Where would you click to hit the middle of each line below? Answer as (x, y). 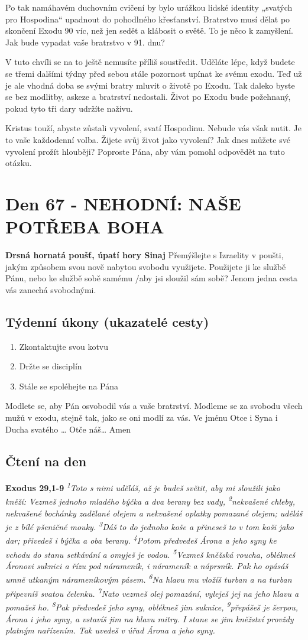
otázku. (19, 163)
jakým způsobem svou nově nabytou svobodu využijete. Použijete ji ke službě (146, 266)
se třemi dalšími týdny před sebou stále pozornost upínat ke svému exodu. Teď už (154, 73)
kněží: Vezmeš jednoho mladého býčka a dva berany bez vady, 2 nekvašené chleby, (150, 501)
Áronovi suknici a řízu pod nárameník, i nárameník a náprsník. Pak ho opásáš (147, 566)
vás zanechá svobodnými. (51, 289)
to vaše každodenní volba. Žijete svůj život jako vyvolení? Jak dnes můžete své (148, 139)
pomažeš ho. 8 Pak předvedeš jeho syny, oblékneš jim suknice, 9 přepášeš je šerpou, (152, 606)
